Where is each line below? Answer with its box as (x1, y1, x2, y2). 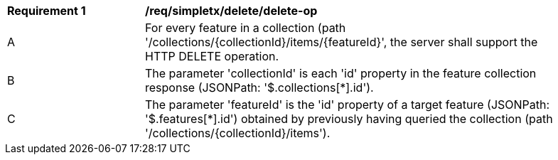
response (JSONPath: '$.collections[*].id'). (145, 80, 374, 95)
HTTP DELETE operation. (145, 49, 279, 63)
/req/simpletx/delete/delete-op (145, 4, 318, 18)
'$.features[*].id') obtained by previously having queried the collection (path (145, 112, 553, 126)
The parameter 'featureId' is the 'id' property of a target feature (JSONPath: (145, 97, 550, 112)
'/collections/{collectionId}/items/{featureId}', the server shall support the (145, 35, 538, 49)
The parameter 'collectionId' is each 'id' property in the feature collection (145, 66, 537, 80)
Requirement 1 (7, 4, 86, 18)
